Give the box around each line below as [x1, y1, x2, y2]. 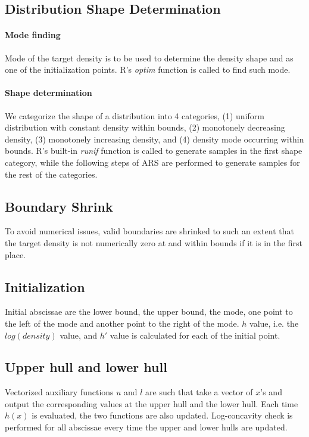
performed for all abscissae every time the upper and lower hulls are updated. [5, 421, 288, 433]
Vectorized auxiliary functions [5, 386, 114, 398]
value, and [60, 328, 98, 341]
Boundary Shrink [5, 197, 113, 215]
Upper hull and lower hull [5, 358, 167, 376]
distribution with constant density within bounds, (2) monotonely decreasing [5, 121, 285, 134]
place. [5, 248, 26, 261]
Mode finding [5, 29, 61, 41]
